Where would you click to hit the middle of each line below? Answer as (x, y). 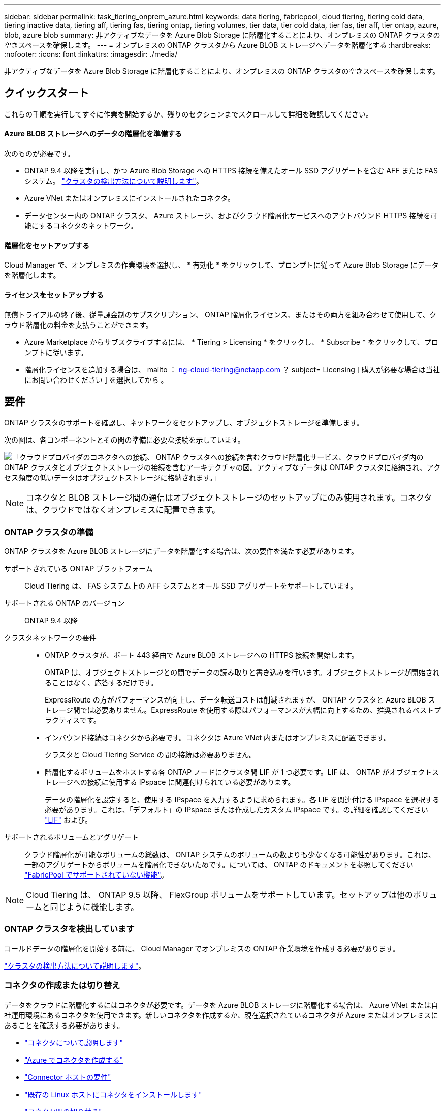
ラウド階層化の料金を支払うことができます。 (78, 325)
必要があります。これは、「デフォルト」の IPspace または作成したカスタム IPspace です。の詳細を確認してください (236, 810)
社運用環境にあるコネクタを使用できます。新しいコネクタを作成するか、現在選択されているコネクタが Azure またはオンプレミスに (221, 1015)
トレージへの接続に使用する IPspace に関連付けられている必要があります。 (170, 782)
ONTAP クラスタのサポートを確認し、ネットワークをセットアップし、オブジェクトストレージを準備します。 (184, 423)
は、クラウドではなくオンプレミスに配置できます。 (123, 510)
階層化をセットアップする (47, 245)
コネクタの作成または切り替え (62, 986)
